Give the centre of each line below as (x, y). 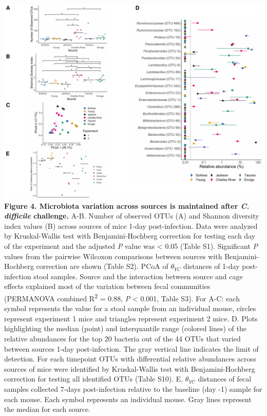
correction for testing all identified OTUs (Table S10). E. (94, 379)
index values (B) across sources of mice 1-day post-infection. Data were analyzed (131, 225)
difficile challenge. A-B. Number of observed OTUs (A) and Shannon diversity (132, 216)
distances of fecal (225, 379)
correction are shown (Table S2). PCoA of (102, 266)
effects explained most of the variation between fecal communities (107, 286)
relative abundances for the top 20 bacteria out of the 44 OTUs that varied (122, 338)
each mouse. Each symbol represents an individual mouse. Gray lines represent (128, 399)
